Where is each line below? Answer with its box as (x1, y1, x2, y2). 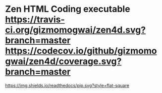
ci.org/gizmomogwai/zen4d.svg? (5, 25, 146, 35)
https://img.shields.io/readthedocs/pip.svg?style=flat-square (5, 82, 130, 88)
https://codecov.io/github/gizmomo (5, 45, 157, 57)
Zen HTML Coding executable (5, 3, 130, 15)
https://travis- (5, 14, 65, 25)
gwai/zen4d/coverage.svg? (5, 56, 122, 67)
